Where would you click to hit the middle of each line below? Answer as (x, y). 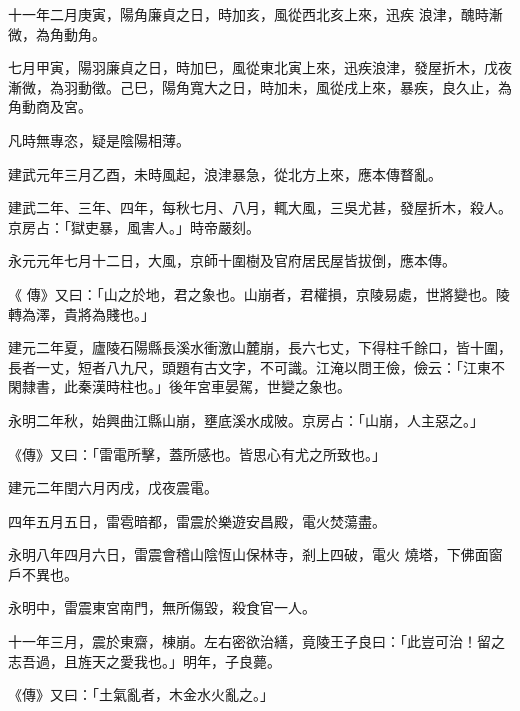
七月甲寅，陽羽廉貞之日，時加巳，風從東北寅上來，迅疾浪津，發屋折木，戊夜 (260, 67)
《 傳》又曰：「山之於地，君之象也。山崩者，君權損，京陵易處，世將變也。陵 (259, 293)
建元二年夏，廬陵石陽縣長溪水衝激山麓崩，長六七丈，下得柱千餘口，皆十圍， (260, 347)
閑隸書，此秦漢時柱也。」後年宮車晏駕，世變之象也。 (179, 386)
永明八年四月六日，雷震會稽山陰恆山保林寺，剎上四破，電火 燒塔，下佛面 (248, 554)
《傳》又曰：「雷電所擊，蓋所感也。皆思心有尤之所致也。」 (197, 453)
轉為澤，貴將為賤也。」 (81, 313)
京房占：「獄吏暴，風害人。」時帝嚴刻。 (134, 226)
